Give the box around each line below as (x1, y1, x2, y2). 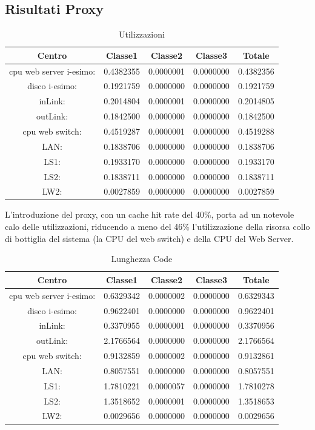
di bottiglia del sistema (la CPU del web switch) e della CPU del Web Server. (5, 232, 294, 244)
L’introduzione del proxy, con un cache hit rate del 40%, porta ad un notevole (5, 208, 294, 221)
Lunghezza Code (111, 252, 173, 265)
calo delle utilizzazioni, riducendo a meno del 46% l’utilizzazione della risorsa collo (5, 220, 310, 233)
